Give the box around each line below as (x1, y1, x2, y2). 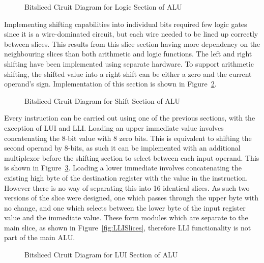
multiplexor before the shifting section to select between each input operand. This (4, 152, 259, 163)
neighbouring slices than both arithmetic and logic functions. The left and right (4, 48, 252, 59)
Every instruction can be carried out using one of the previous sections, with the (4, 112, 255, 123)
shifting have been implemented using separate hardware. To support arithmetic (4, 58, 254, 69)
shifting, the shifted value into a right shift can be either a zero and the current (4, 68, 252, 79)
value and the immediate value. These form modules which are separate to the (4, 212, 248, 223)
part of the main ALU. (4, 232, 75, 243)
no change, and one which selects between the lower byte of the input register (4, 202, 246, 213)
